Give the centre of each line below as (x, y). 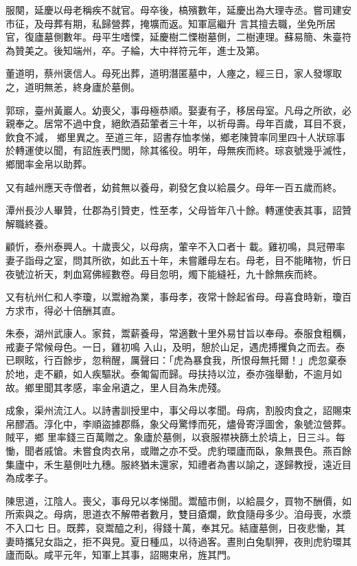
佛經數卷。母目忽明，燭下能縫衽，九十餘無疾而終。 (207, 273)
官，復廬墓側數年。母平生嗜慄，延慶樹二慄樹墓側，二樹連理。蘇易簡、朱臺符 (178, 37)
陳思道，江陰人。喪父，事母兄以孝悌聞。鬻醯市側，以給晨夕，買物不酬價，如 (178, 500)
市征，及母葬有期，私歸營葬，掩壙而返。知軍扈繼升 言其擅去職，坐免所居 (171, 23)
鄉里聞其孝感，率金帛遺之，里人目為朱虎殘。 (125, 387)
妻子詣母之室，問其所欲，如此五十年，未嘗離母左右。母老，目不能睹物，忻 (174, 260)
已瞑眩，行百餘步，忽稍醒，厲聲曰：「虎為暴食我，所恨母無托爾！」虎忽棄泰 (176, 360)
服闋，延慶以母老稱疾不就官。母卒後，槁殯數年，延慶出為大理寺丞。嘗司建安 (178, 10)
